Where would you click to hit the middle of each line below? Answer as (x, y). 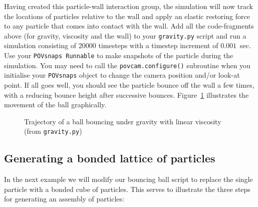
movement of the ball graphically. (55, 105)
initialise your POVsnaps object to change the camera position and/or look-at (122, 75)
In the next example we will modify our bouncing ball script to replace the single (128, 179)
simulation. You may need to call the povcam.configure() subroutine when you (127, 65)
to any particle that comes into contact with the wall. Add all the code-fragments (129, 26)
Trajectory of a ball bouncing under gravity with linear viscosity (123, 121)
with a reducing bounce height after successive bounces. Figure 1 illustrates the (126, 94)
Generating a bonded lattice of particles (110, 158)
